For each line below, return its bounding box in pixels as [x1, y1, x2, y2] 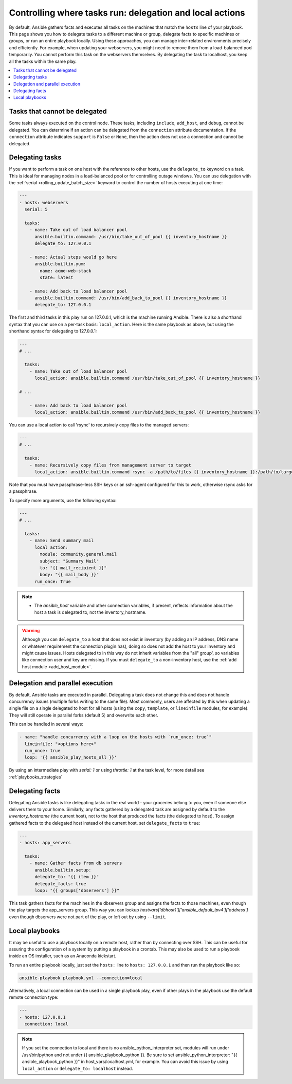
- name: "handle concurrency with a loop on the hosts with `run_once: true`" [19, 734, 212, 740]
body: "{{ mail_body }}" [39, 572, 99, 578]
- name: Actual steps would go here [29, 254, 117, 260]
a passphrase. [9, 488, 37, 494]
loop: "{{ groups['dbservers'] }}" [35, 888, 120, 893]
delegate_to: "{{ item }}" [35, 874, 99, 880]
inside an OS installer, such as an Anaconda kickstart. [9, 953, 117, 959]
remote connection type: [9, 994, 58, 1000]
